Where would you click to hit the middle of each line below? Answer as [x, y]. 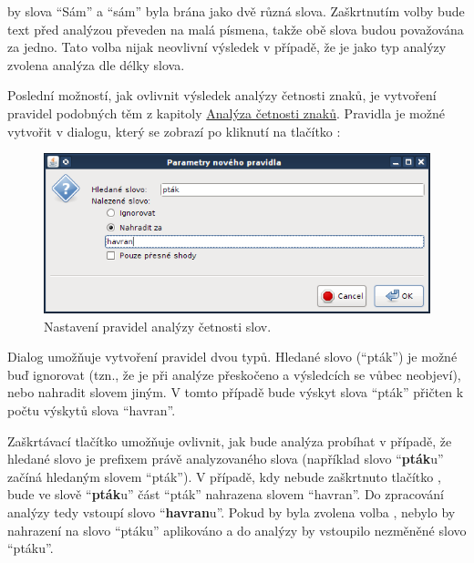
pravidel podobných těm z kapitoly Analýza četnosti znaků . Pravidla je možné [226, 113]
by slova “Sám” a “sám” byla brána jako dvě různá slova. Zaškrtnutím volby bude [236, 11]
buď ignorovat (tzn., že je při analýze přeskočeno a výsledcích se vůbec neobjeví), [234, 374]
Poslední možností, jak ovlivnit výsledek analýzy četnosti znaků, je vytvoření [222, 95]
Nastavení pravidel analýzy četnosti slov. [158, 326]
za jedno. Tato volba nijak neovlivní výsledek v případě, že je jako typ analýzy [227, 47]
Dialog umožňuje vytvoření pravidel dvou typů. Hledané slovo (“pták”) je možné [232, 357]
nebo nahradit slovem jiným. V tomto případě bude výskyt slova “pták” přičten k [236, 392]
